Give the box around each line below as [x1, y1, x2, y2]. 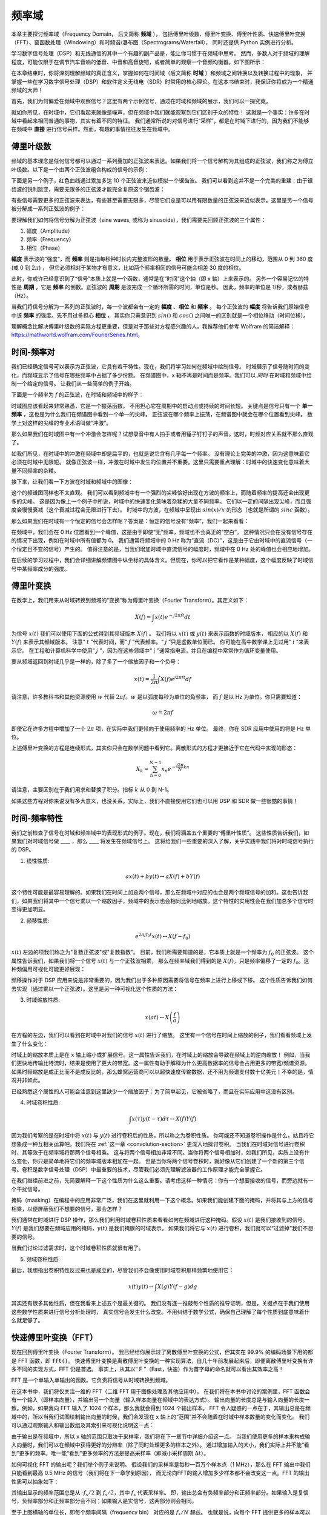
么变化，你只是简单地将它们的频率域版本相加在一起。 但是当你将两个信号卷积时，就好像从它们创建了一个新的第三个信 [11, 1157, 305, 1165]
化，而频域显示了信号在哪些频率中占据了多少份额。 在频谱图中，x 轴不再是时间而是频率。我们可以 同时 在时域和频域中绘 [11, 371, 312, 379]
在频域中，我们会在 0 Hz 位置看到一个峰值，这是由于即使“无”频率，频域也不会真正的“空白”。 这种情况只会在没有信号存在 [11, 528, 313, 536]
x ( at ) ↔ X [145, 1014, 170, 1021]
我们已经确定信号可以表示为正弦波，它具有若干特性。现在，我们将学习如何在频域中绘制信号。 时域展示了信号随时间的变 [11, 363, 310, 370]
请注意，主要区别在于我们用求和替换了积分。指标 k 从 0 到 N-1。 [11, 786, 173, 793]
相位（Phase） [26, 244, 64, 251]
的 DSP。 [11, 846, 35, 853]
